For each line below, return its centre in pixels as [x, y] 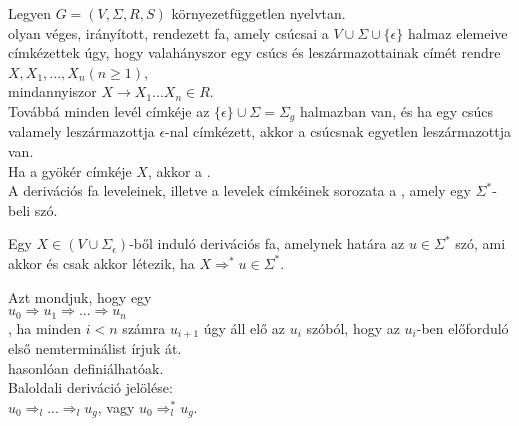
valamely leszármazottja [81, 131]
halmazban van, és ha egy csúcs [396, 110]
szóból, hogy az [353, 327]
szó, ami [480, 243]
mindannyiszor [52, 91]
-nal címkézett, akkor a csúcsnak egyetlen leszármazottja [338, 131]
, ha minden [45, 327]
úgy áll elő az [244, 327]
